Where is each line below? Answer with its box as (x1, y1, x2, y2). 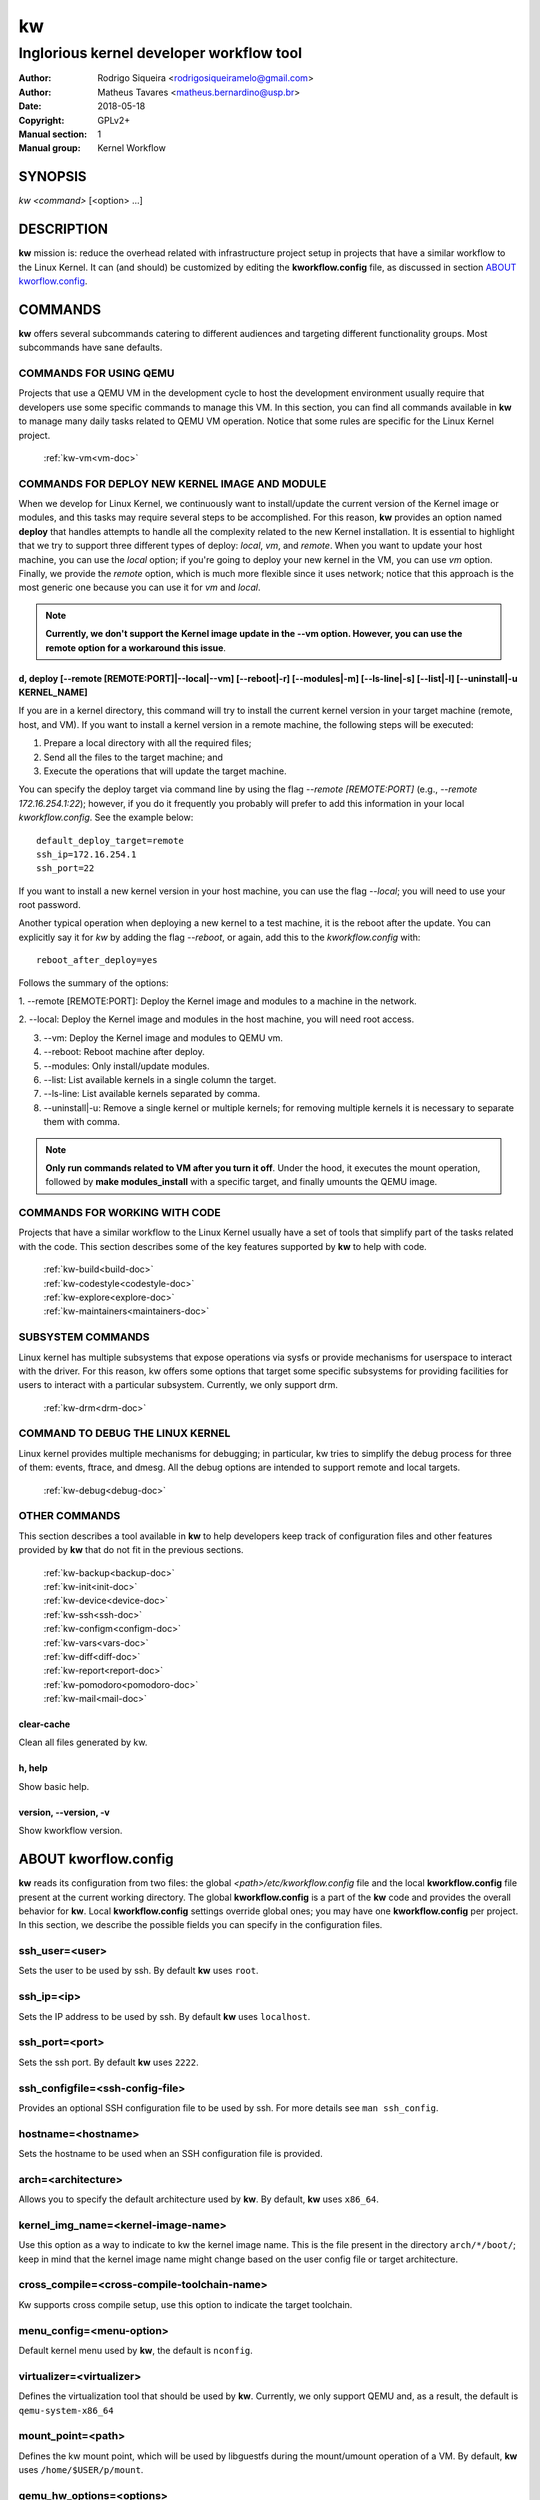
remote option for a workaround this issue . (45, 641, 227, 654)
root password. (18, 899, 81, 911)
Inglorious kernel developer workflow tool (18, 44, 302, 62)
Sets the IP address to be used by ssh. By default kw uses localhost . (18, 2010, 311, 2022)
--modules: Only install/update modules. (43, 1060, 210, 1072)
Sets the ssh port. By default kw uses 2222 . (18, 2056, 199, 2068)
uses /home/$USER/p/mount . (18, 2464, 144, 2476)
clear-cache (18, 1718, 71, 1730)
